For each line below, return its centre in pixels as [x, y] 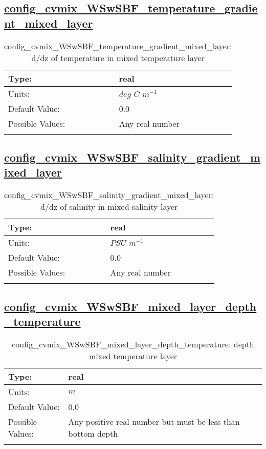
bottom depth [93, 433]
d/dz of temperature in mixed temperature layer [118, 57]
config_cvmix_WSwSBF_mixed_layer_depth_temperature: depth [133, 344]
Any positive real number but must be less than [154, 421]
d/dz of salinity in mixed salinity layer [109, 207]
